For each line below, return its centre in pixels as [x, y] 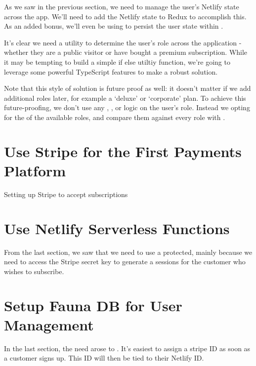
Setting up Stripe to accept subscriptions [66, 194]
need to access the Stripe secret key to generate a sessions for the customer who [125, 262]
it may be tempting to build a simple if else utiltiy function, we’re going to [117, 61]
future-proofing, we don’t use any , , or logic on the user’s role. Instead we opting [127, 107]
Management [49, 324]
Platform [35, 170]
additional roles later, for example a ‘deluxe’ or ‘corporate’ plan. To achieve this [125, 98]
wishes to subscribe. [34, 271]
